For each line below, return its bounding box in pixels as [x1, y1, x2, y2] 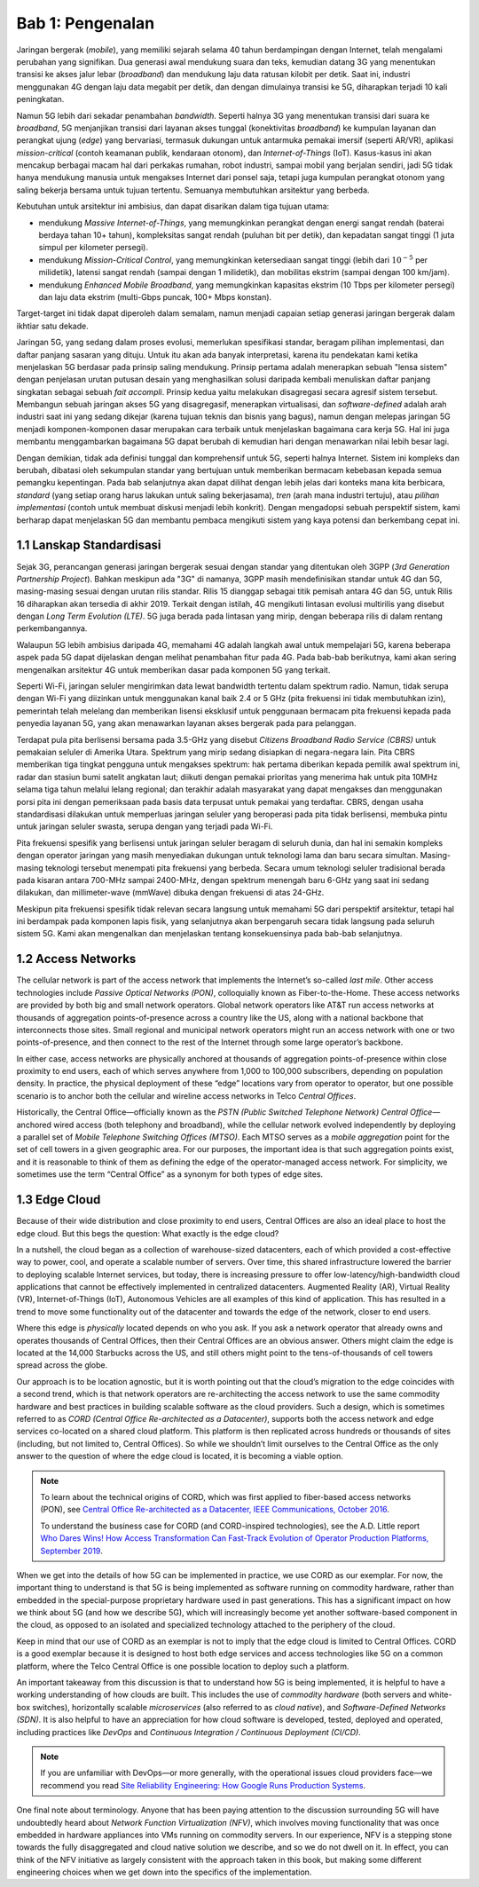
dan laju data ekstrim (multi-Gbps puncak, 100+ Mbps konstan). [38, 291, 272, 302]
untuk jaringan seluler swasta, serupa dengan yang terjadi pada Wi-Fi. [16, 821, 273, 832]
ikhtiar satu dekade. [16, 320, 89, 331]
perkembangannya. [16, 623, 88, 634]
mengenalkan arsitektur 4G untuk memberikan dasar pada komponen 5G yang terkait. [16, 664, 331, 675]
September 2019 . [40, 1545, 103, 1556]
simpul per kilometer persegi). [38, 242, 148, 253]
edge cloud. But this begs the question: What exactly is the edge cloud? [16, 1228, 279, 1238]
